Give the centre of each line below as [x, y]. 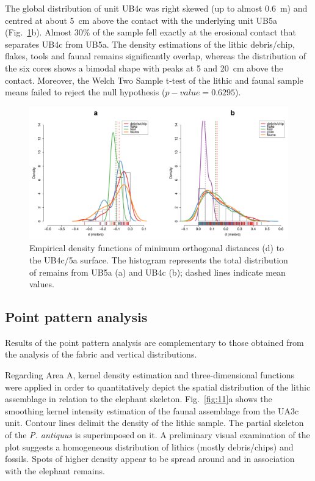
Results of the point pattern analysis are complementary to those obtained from [154, 342]
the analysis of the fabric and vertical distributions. [101, 354]
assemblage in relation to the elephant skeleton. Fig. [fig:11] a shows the [139, 399]
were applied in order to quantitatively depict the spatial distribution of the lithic [158, 387]
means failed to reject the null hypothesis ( [85, 92]
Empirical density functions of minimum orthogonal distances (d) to [157, 248]
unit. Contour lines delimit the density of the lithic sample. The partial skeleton [154, 423]
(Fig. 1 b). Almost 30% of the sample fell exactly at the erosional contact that [150, 32]
